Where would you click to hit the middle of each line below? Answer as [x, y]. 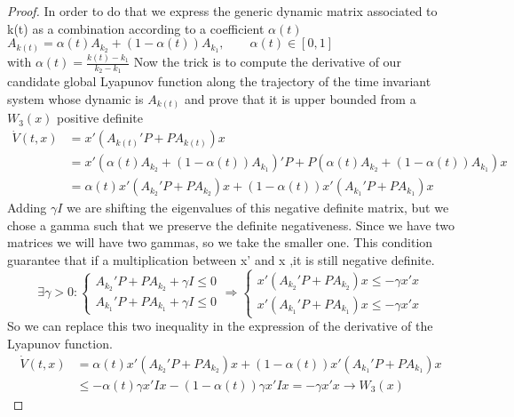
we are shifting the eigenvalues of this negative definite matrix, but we [258, 208]
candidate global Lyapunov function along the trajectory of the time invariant [219, 81]
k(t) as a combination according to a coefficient [136, 28]
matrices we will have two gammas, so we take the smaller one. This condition [220, 242]
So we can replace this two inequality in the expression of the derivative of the [220, 326]
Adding [27, 208]
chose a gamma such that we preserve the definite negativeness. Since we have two [231, 225]
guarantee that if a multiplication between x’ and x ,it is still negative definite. [221, 260]
